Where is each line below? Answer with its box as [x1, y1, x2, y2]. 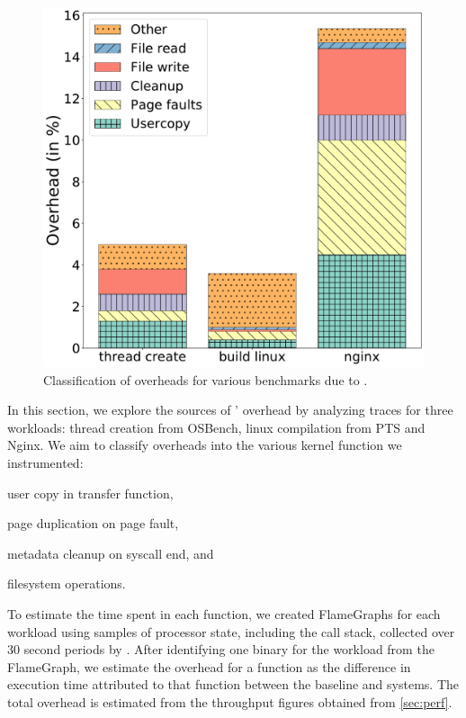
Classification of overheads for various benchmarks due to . [43, 370, 368, 389]
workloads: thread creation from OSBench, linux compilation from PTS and [7, 417, 426, 436]
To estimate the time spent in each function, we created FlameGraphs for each [7, 604, 441, 623]
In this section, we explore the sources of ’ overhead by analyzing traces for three [7, 400, 453, 419]
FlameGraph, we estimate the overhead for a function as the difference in [7, 657, 411, 676]
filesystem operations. [7, 574, 126, 593]
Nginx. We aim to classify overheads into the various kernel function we [7, 435, 402, 454]
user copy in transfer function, [7, 483, 174, 502]
